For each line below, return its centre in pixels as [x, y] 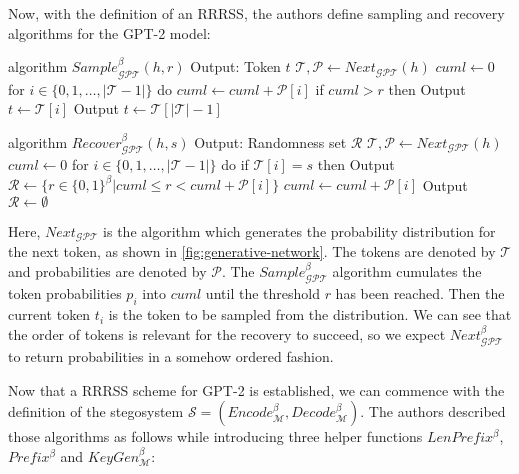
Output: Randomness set [270, 141]
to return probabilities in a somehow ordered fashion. [171, 356]
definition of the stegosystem [96, 411]
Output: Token [235, 66]
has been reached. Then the [420, 293]
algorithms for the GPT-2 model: [109, 32]
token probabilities [65, 293]
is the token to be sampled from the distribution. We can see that [310, 314]
